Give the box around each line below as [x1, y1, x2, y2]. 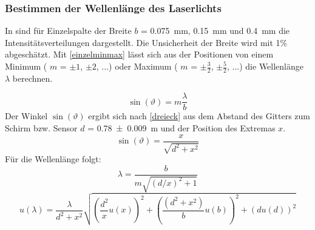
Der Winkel [5, 110, 48, 122]
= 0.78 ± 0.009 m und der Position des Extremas [87, 122, 276, 134]
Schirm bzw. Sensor [5, 122, 78, 134]
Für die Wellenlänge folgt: [5, 153, 101, 165]
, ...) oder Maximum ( [96, 60, 178, 72]
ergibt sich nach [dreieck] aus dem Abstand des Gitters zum [88, 110, 311, 122]
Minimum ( [5, 60, 47, 72]
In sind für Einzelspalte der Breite [5, 24, 132, 37]
